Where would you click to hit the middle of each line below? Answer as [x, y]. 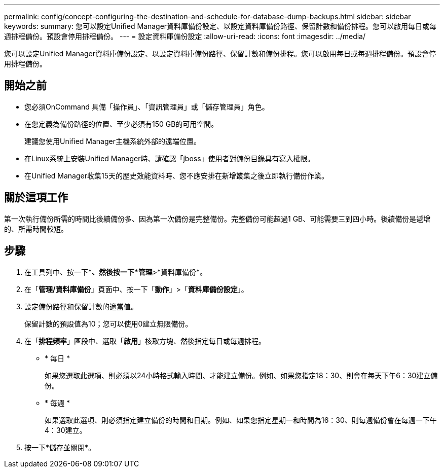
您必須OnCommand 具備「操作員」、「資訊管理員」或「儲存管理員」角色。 [147, 106]
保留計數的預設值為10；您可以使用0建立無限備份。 [108, 323]
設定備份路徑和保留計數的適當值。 [81, 306]
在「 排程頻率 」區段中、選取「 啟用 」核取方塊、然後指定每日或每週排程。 [145, 341]
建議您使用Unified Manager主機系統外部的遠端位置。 [113, 141]
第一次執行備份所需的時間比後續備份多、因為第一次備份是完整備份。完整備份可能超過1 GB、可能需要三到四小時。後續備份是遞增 [217, 219]
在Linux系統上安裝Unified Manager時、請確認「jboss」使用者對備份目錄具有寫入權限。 [170, 158]
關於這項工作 [36, 198]
